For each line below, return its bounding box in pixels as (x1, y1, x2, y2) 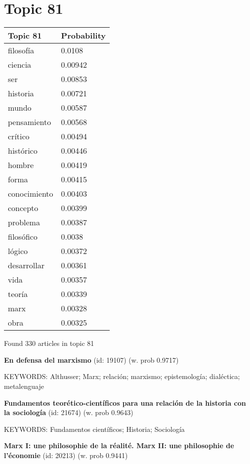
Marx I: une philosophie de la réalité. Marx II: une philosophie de (4, 440, 234, 451)
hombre (8, 159, 34, 171)
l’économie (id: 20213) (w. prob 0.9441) (4, 450, 128, 460)
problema (8, 216, 40, 228)
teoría (8, 288, 28, 300)
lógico (8, 245, 28, 257)
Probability (61, 30, 106, 42)
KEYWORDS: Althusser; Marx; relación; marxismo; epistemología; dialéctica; (4, 371, 240, 381)
